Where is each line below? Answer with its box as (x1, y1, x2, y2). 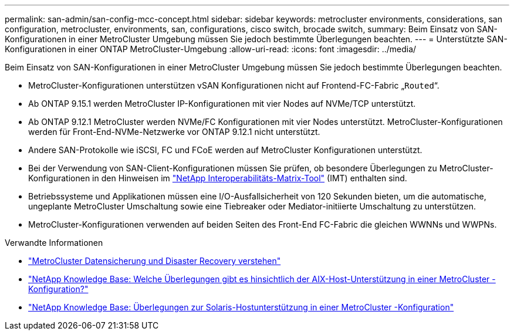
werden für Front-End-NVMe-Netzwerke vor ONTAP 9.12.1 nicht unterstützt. (28, 127, 320, 137)
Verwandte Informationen (5, 238, 103, 248)
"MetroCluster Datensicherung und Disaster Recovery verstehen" (28, 256, 281, 266)
